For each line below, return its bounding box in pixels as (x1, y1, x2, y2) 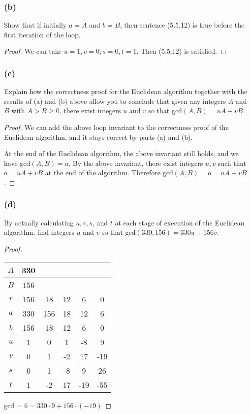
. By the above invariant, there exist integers (68, 158, 203, 168)
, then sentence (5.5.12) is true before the (120, 20, 245, 30)
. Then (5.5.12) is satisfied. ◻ (136, 46, 226, 56)
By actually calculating (4, 217, 74, 227)
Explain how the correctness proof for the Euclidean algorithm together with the (4, 86, 248, 96)
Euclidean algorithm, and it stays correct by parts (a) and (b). (4, 131, 193, 142)
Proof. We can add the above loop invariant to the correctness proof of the (4, 122, 229, 132)
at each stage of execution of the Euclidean (115, 217, 245, 227)
